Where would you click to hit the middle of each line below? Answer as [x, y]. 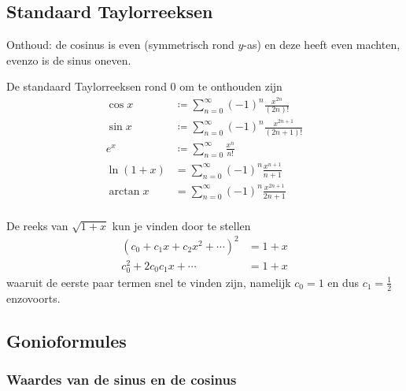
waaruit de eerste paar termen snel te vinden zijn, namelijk [149, 282]
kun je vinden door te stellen [181, 225]
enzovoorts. [33, 298]
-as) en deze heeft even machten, [322, 45]
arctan [124, 191]
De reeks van [37, 225]
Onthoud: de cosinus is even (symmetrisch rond [120, 45]
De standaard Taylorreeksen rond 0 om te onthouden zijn [144, 86]
